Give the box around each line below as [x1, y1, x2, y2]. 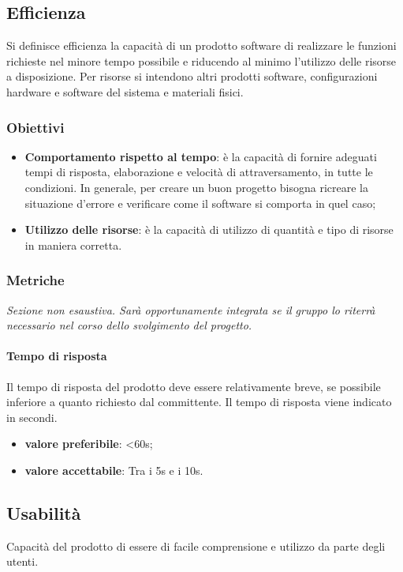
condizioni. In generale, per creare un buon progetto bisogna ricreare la [24, 179, 368, 195]
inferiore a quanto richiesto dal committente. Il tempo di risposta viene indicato [6, 393, 392, 410]
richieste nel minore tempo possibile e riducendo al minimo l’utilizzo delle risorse [6, 52, 397, 69]
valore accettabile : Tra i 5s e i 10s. [24, 461, 203, 478]
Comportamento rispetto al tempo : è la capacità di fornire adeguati [24, 148, 377, 164]
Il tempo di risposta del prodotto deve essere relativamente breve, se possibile [6, 378, 381, 394]
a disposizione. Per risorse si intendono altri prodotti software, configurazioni [6, 68, 378, 85]
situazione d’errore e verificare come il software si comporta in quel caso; [24, 194, 376, 211]
